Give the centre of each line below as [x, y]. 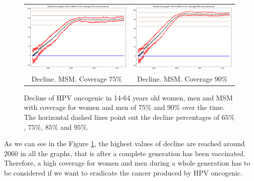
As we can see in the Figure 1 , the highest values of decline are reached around [125, 143]
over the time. [204, 107]
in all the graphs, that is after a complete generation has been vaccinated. [133, 153]
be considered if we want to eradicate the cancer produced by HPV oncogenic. [123, 173]
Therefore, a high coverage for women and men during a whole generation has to [127, 163]
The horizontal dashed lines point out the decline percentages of [122, 117]
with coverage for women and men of [80, 107]
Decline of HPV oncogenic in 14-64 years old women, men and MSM [128, 97]
